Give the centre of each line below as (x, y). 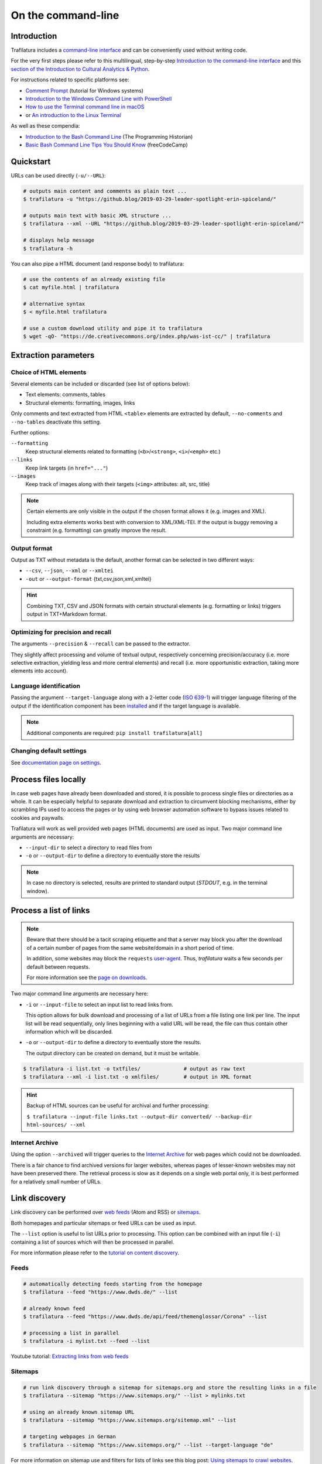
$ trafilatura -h (48, 248)
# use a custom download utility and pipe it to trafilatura (113, 328)
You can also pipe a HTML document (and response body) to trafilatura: (97, 264)
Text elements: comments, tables (65, 395)
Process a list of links (50, 911)
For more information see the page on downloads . (87, 977)
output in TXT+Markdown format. (67, 614)
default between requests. (58, 967)
